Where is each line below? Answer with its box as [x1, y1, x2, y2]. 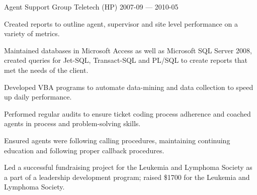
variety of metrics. [4, 28, 60, 39]
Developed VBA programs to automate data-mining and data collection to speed [4, 81, 253, 92]
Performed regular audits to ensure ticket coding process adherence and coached [4, 108, 251, 119]
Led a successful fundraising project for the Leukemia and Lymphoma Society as [4, 162, 252, 172]
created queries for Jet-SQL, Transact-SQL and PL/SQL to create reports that [4, 55, 247, 65]
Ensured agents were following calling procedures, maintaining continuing [4, 135, 230, 145]
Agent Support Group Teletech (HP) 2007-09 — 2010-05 [4, 2, 179, 12]
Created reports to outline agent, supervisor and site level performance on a [4, 18, 238, 29]
